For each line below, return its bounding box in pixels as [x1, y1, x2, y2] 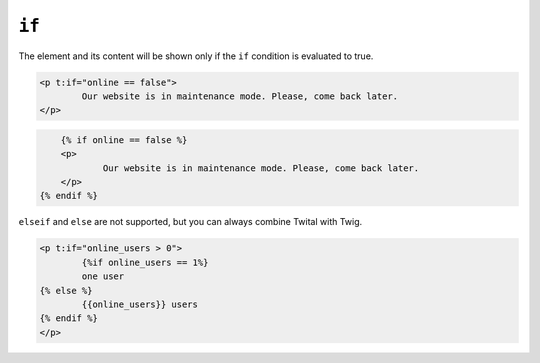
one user [81, 271, 125, 282]
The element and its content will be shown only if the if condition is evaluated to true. [18, 50, 374, 62]
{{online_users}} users [81, 298, 199, 310]
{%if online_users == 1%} [81, 256, 209, 268]
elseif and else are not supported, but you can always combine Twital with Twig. [18, 216, 363, 228]
